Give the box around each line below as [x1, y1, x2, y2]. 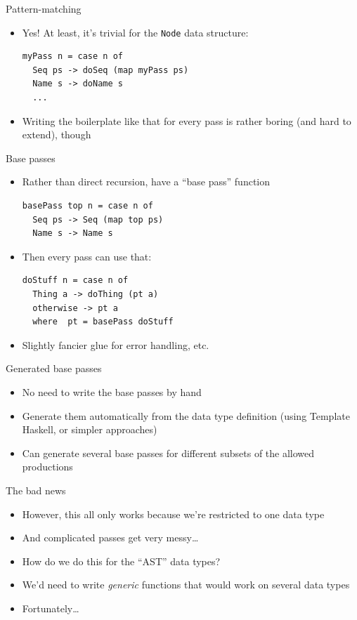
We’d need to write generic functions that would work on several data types [22, 577, 350, 592]
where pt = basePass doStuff [32, 317, 174, 327]
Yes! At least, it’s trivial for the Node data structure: [22, 25, 249, 39]
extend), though [22, 127, 91, 142]
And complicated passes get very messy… [22, 530, 199, 545]
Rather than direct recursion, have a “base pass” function [22, 174, 271, 189]
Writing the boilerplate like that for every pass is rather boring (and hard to [22, 113, 351, 128]
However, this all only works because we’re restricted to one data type [22, 506, 325, 521]
